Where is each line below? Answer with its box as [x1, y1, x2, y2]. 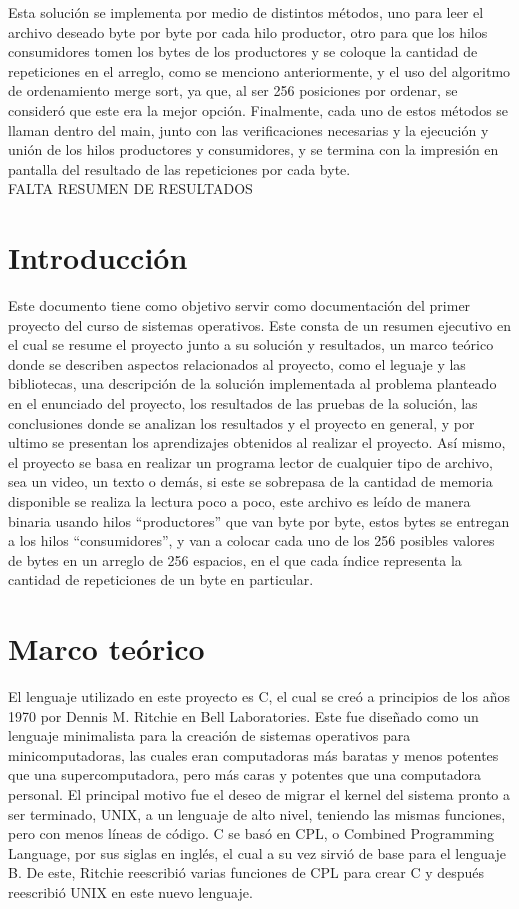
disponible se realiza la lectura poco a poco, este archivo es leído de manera [8, 491, 471, 511]
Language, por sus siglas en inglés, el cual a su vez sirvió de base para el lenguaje [8, 842, 506, 863]
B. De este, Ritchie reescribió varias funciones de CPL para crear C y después [8, 862, 485, 883]
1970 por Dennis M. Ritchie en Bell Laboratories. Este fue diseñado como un [8, 705, 479, 726]
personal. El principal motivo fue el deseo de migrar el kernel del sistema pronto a [8, 784, 510, 805]
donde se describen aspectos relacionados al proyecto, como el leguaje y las [8, 353, 466, 374]
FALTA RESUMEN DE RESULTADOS [8, 178, 253, 199]
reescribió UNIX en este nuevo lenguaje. [8, 882, 253, 903]
